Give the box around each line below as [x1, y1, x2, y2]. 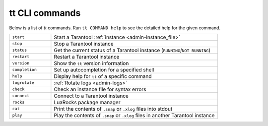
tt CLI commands [9, 7, 81, 18]
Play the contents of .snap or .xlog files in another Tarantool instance [54, 112, 215, 119]
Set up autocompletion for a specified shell [54, 66, 154, 73]
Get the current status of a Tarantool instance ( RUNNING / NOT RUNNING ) [54, 47, 211, 54]
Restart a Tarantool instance [54, 53, 120, 60]
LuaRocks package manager [54, 99, 121, 106]
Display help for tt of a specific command [54, 72, 152, 79]
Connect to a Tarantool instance [54, 92, 129, 99]
